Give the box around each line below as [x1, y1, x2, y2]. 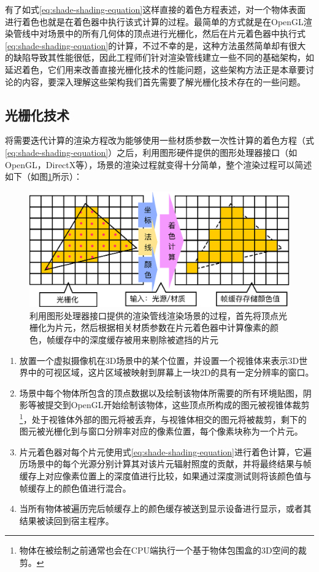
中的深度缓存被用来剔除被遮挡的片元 [72, 333, 218, 346]
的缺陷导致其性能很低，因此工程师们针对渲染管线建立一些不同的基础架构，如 [5, 51, 314, 64]
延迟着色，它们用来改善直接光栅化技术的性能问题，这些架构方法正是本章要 [5, 63, 306, 75]
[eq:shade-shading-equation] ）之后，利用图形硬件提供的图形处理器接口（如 [5, 145, 298, 158]
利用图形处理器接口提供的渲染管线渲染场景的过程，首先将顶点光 [29, 309, 287, 322]
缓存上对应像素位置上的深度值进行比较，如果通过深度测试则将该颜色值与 [19, 469, 312, 482]
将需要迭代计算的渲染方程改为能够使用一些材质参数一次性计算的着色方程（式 [5, 134, 314, 147]
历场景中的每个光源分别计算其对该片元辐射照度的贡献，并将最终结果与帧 [19, 457, 312, 470]
